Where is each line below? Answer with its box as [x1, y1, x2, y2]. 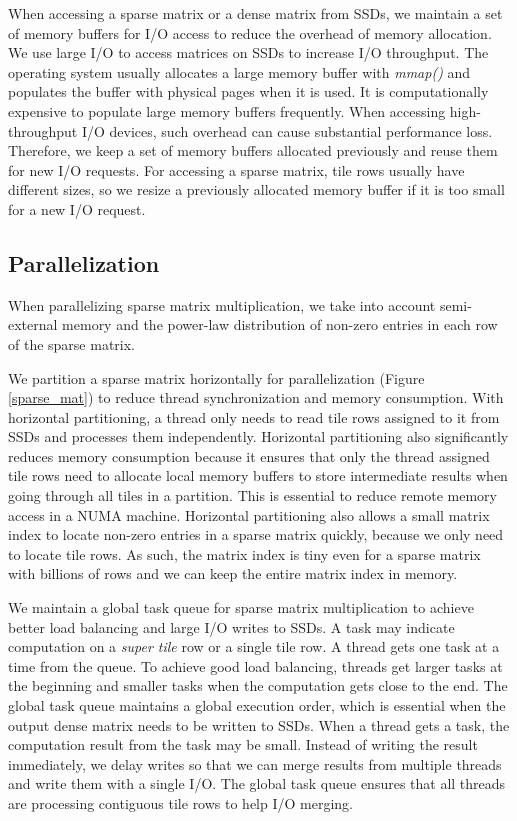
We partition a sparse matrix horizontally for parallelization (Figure [8, 367, 425, 388]
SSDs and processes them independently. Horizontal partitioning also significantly [8, 426, 509, 447]
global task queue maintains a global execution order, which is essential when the [8, 695, 506, 716]
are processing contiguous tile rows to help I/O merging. [8, 792, 354, 813]
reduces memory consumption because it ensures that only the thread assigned [8, 445, 490, 466]
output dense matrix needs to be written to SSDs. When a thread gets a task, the [8, 714, 510, 735]
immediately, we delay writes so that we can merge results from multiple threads [8, 753, 502, 774]
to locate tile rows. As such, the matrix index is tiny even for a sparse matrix [8, 543, 481, 564]
